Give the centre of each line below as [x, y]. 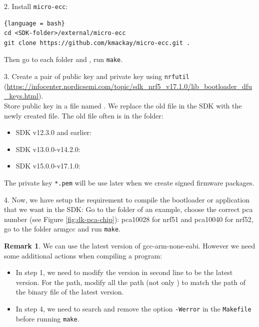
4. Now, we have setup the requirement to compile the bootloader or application [127, 199]
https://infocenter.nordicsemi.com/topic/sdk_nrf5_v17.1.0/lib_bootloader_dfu [129, 86]
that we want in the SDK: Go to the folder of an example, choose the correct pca [128, 209]
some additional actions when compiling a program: [83, 255]
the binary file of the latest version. [70, 292]
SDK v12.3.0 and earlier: [53, 132]
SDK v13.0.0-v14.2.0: [48, 149]
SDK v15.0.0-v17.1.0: [48, 166]
